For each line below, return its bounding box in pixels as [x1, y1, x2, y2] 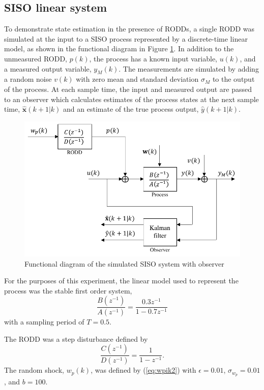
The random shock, [4, 365, 64, 375]
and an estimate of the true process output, [63, 104, 199, 114]
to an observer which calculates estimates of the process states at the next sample [4, 93, 259, 104]
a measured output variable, [4, 63, 92, 74]
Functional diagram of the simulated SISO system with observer [24, 258, 224, 269]
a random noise [4, 74, 52, 84]
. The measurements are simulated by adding [119, 63, 259, 74]
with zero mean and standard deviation [76, 74, 199, 84]
